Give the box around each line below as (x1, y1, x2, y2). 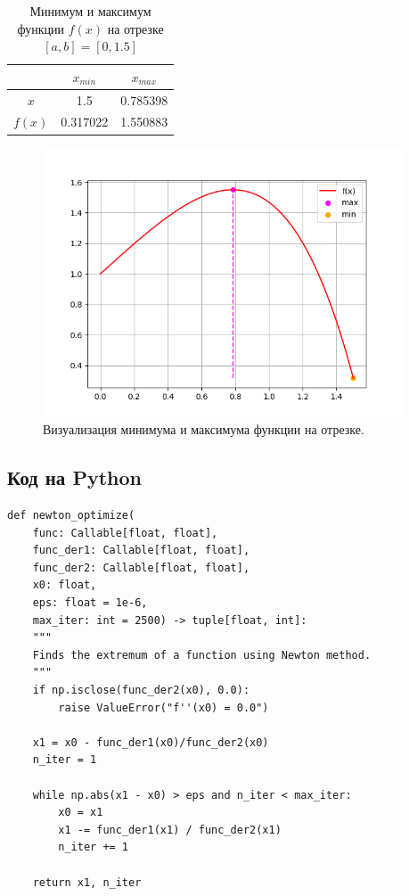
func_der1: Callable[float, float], (32, 544, 250, 557)
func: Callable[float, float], (32, 526, 218, 539)
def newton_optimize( (7, 509, 135, 522)
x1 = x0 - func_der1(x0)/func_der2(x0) (32, 736, 269, 749)
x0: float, (32, 579, 97, 592)
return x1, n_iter (32, 875, 142, 889)
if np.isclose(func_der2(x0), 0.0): (32, 683, 250, 696)
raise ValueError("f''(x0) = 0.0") (58, 701, 269, 714)
